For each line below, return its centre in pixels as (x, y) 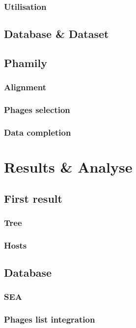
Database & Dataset (56, 34)
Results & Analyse (68, 167)
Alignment (25, 87)
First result (33, 198)
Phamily (26, 63)
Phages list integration (50, 319)
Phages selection (37, 110)
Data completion (38, 132)
